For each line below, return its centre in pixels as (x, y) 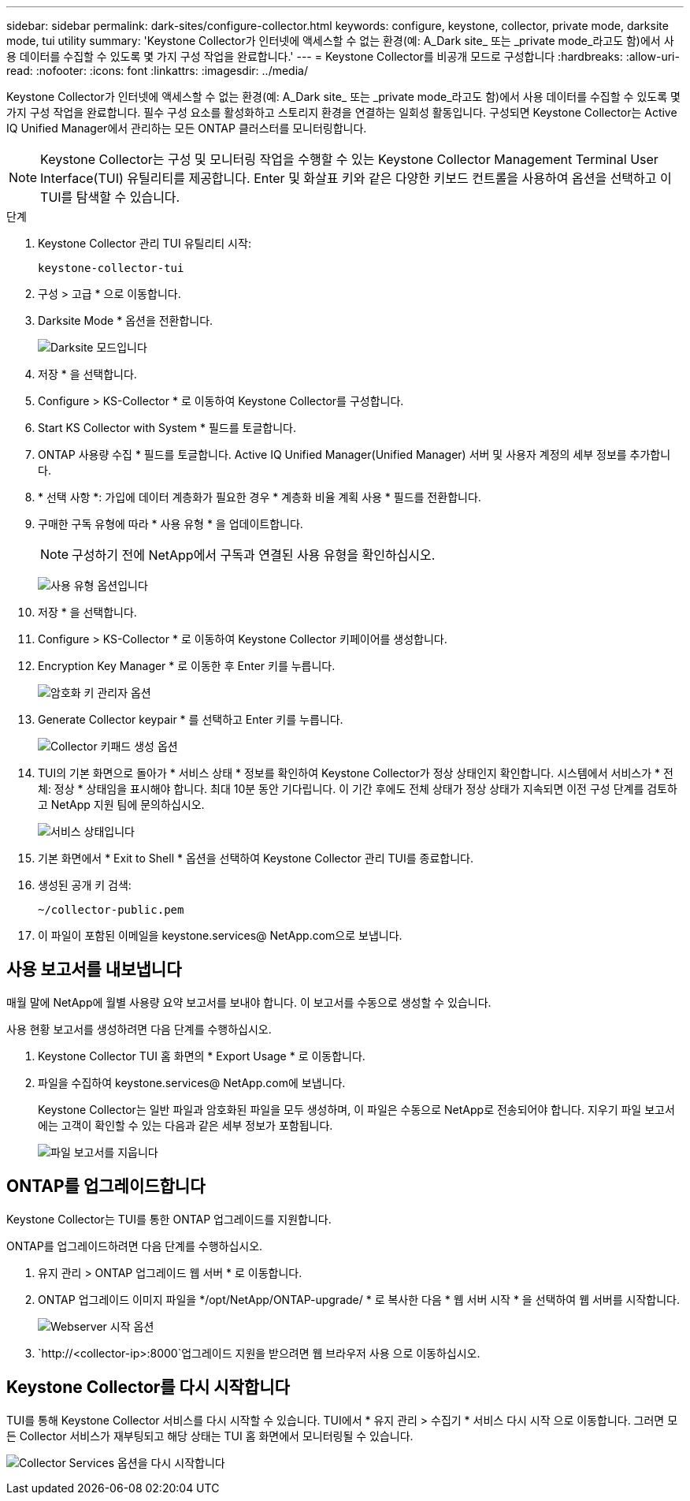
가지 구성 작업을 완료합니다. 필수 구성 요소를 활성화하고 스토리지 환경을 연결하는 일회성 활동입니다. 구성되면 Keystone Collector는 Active (342, 112)
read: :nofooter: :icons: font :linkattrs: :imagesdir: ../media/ (157, 71)
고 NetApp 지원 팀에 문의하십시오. (121, 805)
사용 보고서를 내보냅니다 (94, 970)
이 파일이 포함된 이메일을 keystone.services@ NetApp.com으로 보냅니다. (220, 935)
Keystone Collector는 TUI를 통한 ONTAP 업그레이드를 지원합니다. (169, 1219)
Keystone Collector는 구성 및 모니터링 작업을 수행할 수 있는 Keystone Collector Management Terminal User (349, 159)
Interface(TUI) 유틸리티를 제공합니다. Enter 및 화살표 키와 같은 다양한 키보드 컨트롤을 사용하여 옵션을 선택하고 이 (356, 178)
